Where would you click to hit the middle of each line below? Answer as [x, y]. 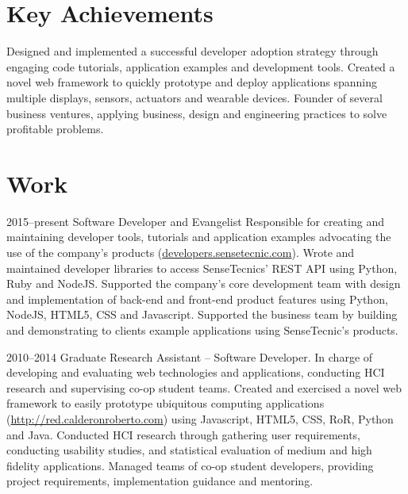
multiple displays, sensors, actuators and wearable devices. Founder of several [194, 97]
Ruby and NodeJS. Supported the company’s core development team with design [204, 283]
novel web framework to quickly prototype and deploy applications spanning [192, 82]
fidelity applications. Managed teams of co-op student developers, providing [190, 465]
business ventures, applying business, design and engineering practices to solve [197, 113]
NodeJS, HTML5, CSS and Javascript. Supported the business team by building [202, 314]
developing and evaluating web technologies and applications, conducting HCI [196, 372]
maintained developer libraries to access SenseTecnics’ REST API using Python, [202, 268]
